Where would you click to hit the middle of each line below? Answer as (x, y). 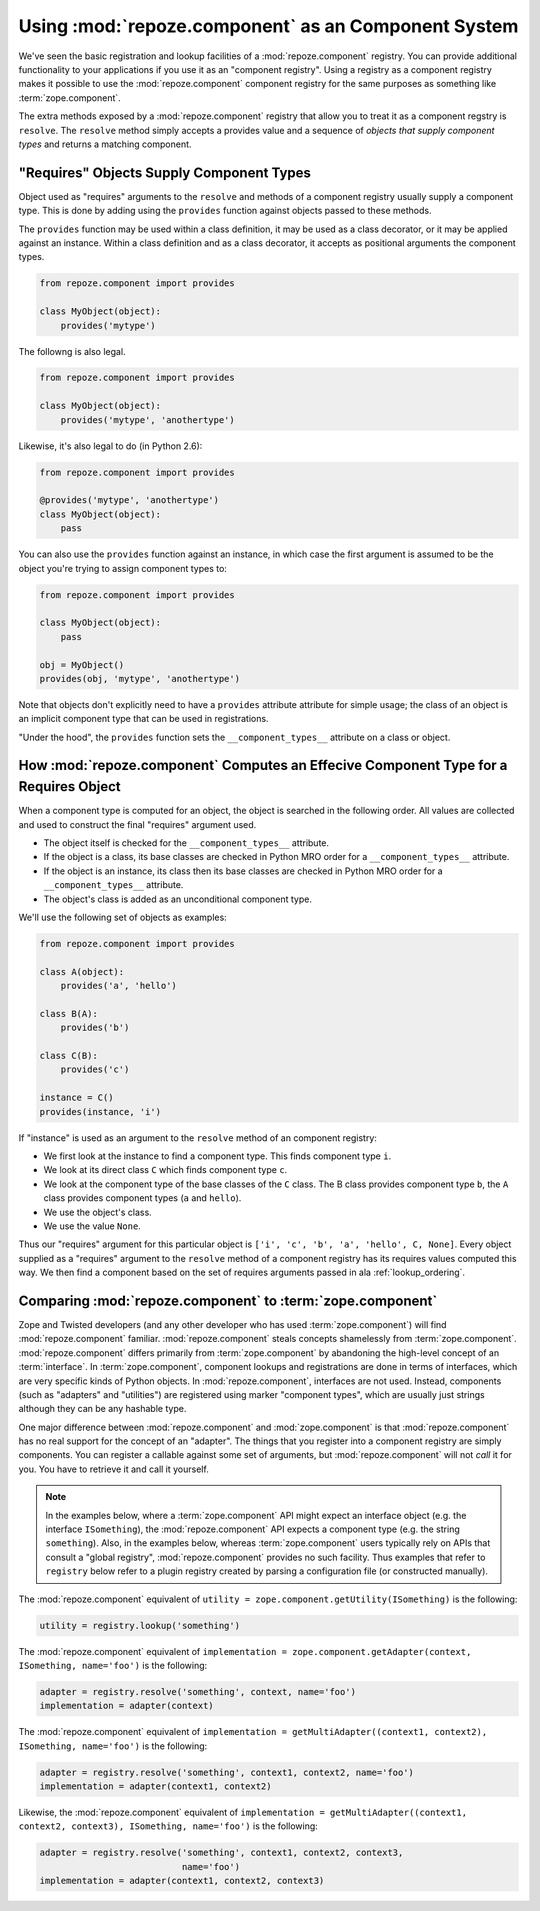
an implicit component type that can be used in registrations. (143, 719)
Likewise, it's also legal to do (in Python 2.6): (110, 446)
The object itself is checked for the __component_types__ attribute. (186, 842)
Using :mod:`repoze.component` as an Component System (268, 26)
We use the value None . (92, 1226)
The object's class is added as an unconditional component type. (177, 899)
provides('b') (95, 1028)
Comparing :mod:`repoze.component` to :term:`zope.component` (228, 1300)
